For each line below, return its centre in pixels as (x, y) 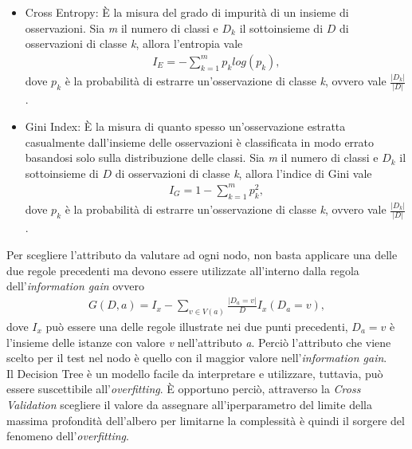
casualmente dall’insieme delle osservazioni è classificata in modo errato (200, 142)
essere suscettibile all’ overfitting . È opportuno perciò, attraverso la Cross (184, 389)
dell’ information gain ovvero (75, 286)
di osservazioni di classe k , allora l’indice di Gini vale (243, 173)
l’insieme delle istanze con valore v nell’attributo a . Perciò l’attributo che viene (199, 342)
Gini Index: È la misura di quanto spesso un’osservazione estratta (185, 126)
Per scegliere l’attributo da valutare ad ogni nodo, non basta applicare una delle (202, 254)
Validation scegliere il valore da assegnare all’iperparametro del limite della (189, 404)
